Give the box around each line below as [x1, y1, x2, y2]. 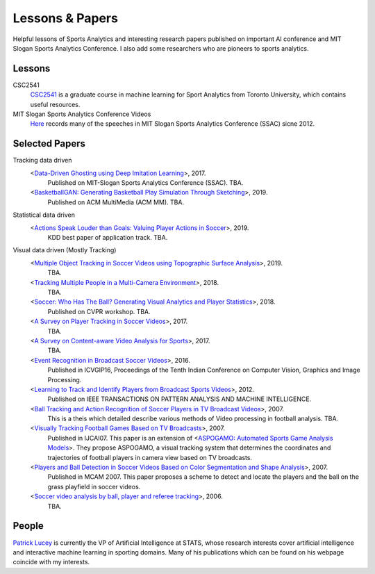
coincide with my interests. [12, 558, 90, 566]
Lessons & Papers [12, 10, 118, 26]
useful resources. [30, 100, 81, 108]
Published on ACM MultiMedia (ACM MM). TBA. [47, 198, 184, 206]
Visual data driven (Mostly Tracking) [12, 246, 117, 254]
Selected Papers [12, 138, 86, 149]
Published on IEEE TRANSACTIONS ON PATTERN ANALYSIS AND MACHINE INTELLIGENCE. [47, 395, 312, 403]
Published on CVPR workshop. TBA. [47, 307, 151, 315]
